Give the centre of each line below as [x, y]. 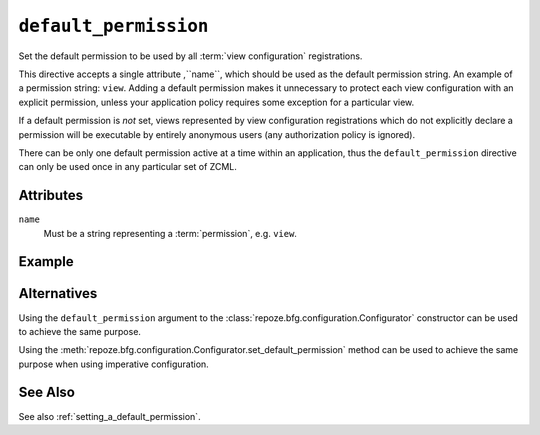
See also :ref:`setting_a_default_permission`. [109, 416]
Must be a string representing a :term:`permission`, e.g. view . [170, 233]
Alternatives [58, 293]
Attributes [51, 195]
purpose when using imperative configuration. [113, 364]
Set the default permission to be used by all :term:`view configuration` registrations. [190, 56]
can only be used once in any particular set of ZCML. [127, 167]
